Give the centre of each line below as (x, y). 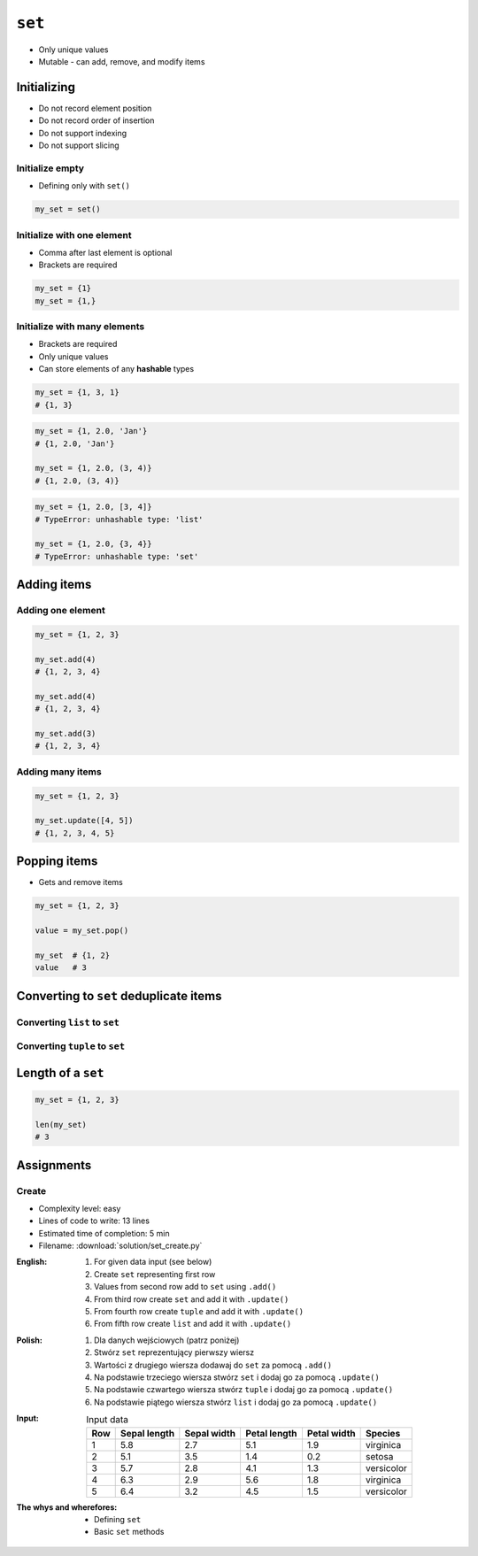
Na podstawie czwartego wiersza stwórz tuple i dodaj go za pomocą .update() (244, 1390)
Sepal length (147, 1433)
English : (32, 1262)
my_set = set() (68, 209)
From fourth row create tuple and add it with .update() (199, 1312)
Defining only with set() (85, 186)
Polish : (30, 1340)
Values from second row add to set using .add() (185, 1287)
